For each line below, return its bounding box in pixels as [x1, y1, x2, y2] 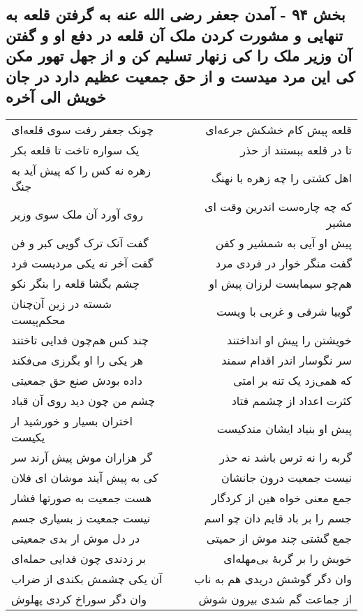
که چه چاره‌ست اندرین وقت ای [204, 198, 352, 214]
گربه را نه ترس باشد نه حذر [219, 448, 352, 465]
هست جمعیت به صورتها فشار [11, 489, 151, 506]
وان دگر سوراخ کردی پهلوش [11, 590, 147, 607]
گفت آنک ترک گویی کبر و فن [11, 234, 149, 251]
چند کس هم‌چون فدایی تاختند [11, 331, 149, 348]
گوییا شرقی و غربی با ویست [216, 303, 352, 320]
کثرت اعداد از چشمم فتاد [231, 392, 352, 409]
